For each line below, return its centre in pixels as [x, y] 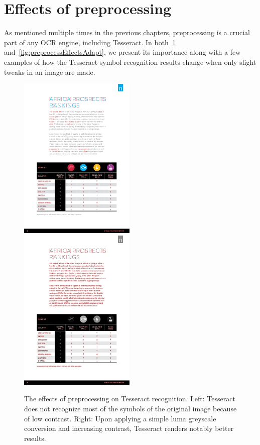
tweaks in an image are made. [50, 72]
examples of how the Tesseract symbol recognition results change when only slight [130, 62]
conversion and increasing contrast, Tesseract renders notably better [129, 428]
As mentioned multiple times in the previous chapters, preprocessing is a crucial [127, 32]
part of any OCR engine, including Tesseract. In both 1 [90, 42]
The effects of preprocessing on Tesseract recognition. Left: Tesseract [130, 399]
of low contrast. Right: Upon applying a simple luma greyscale [120, 418]
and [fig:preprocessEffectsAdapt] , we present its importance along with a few [122, 52]
